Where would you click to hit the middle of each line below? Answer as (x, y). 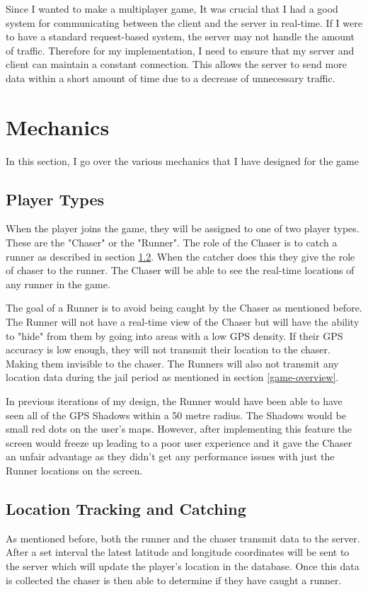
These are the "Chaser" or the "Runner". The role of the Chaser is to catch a (172, 243)
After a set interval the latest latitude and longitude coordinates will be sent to (178, 552)
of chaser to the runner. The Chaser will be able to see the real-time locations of (180, 270)
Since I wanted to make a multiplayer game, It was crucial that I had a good (172, 8)
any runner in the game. (58, 284)
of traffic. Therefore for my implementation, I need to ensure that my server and (180, 50)
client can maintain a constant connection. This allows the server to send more (176, 64)
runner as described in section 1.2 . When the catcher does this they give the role (180, 256)
